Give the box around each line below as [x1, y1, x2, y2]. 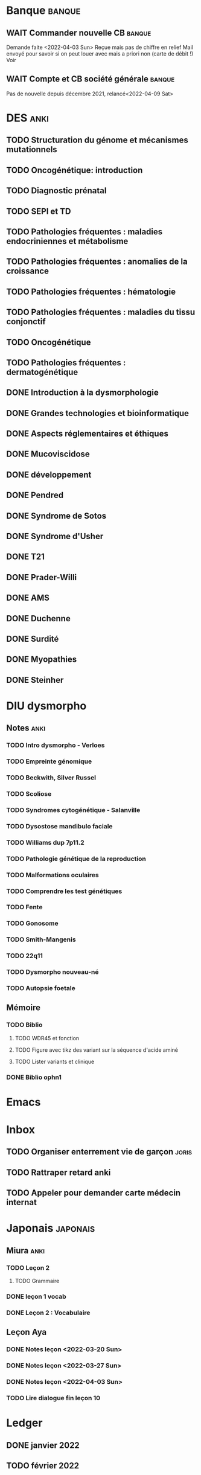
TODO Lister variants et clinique [14, 1058, 95, 1065]
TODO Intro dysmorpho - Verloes [6, 741, 105, 749]
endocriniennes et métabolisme [6, 236, 129, 246]
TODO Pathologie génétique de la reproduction [6, 854, 146, 863]
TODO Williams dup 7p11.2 [6, 838, 85, 846]
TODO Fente [6, 903, 43, 912]
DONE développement [6, 469, 92, 480]
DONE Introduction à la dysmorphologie [6, 388, 159, 398]
